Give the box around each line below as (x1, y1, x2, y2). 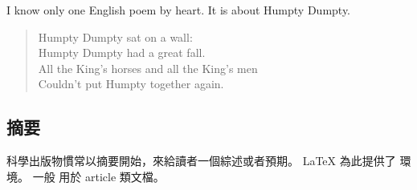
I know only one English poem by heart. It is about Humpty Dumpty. (6, 2, 351, 18)
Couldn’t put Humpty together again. (38, 75, 224, 92)
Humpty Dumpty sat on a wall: (38, 28, 193, 45)
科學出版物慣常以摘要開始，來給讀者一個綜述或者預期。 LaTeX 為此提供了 (6, 152, 396, 169)
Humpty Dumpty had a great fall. (38, 44, 206, 61)
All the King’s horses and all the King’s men (38, 59, 258, 76)
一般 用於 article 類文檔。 (32, 168, 165, 184)
